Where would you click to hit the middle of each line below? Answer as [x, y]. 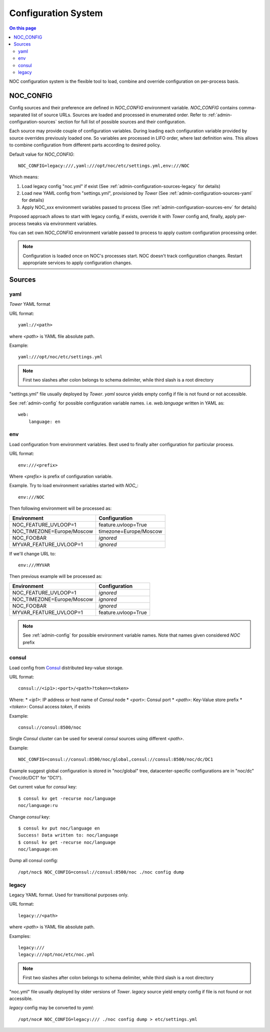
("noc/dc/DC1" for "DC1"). [36, 777]
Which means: [24, 177]
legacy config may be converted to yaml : [51, 1008]
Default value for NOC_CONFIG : [42, 154]
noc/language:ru [38, 805]
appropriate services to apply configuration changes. [77, 263]
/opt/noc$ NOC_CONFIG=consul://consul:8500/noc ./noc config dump [101, 872]
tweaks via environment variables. [62, 224]
